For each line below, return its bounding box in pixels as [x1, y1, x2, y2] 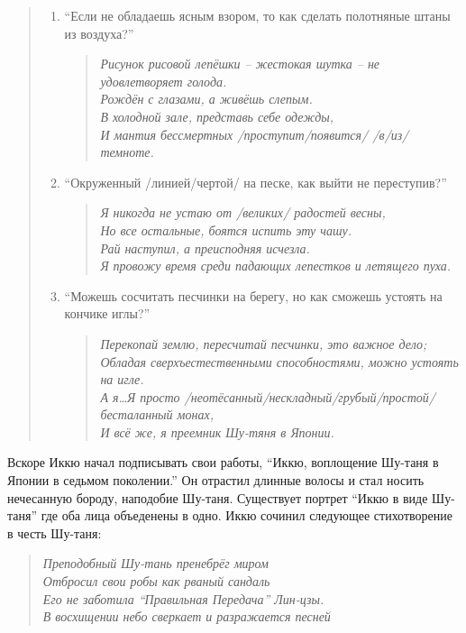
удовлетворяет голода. [100, 71, 227, 90]
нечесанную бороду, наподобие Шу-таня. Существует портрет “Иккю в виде [7, 488, 428, 507]
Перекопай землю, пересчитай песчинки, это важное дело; [100, 334, 427, 353]
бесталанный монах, [100, 405, 215, 424]
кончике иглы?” [64, 304, 151, 323]
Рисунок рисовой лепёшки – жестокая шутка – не [100, 54, 380, 73]
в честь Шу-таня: [7, 523, 102, 542]
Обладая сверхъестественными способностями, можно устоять [100, 352, 459, 371]
